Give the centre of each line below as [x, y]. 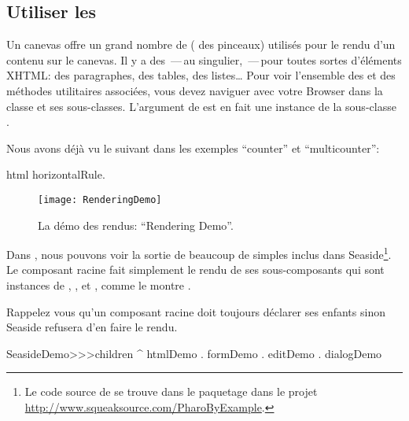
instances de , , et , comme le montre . [99, 285]
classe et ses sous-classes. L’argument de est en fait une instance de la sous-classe [201, 106]
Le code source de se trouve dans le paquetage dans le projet [171, 391]
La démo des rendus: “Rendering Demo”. [136, 225]
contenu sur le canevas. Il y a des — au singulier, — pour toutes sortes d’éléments [204, 59]
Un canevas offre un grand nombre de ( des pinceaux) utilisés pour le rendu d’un [201, 44]
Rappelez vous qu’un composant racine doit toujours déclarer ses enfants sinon [196, 311]
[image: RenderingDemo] [100, 199]
